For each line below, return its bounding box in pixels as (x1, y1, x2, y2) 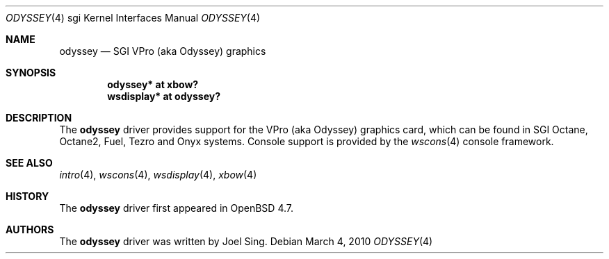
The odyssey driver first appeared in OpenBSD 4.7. (59, 202, 294, 214)
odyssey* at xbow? (107, 78, 199, 90)
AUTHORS (6, 224, 54, 235)
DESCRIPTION (6, 112, 72, 124)
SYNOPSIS (6, 67, 56, 78)
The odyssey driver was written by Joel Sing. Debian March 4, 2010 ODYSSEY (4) (59, 235, 433, 247)
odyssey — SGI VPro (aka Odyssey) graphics (59, 45, 266, 57)
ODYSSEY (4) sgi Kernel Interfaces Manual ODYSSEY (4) (6, 12, 261, 24)
